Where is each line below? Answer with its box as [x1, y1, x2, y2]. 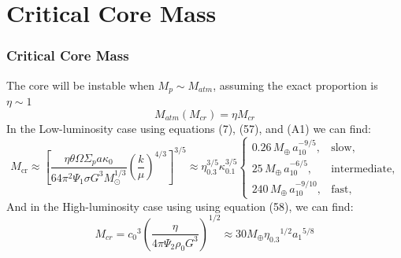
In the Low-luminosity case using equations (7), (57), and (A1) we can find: [6, 120, 371, 136]
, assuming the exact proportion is [213, 76, 378, 93]
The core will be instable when [6, 76, 154, 93]
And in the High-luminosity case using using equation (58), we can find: [6, 197, 354, 214]
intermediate [331, 163, 392, 175]
